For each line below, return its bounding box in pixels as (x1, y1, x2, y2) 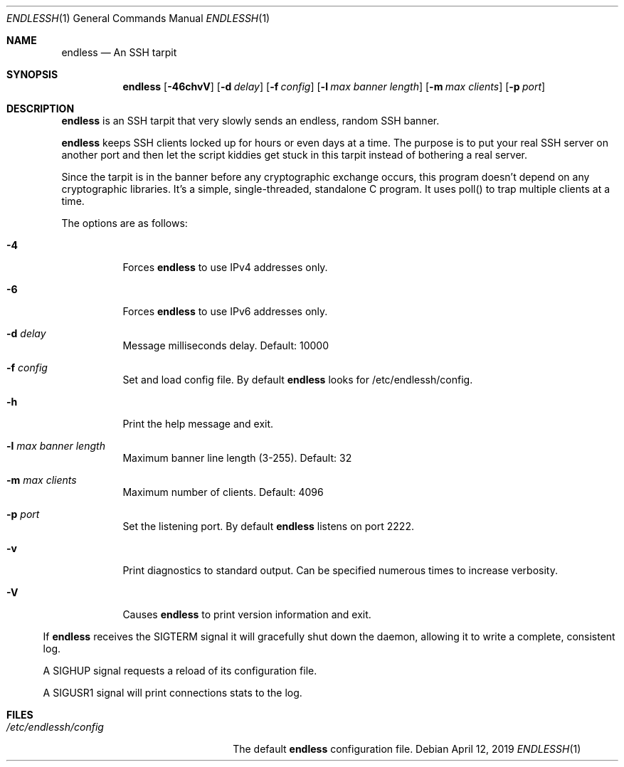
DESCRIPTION (6, 102, 75, 115)
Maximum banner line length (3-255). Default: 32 (122, 452, 352, 464)
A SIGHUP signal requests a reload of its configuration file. (43, 665, 317, 677)
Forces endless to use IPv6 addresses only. (122, 305, 328, 317)
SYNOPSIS (6, 68, 58, 80)
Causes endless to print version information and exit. (122, 608, 371, 620)
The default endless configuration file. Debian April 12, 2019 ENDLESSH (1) (233, 743, 581, 755)
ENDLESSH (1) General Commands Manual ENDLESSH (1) (6, 12, 270, 24)
